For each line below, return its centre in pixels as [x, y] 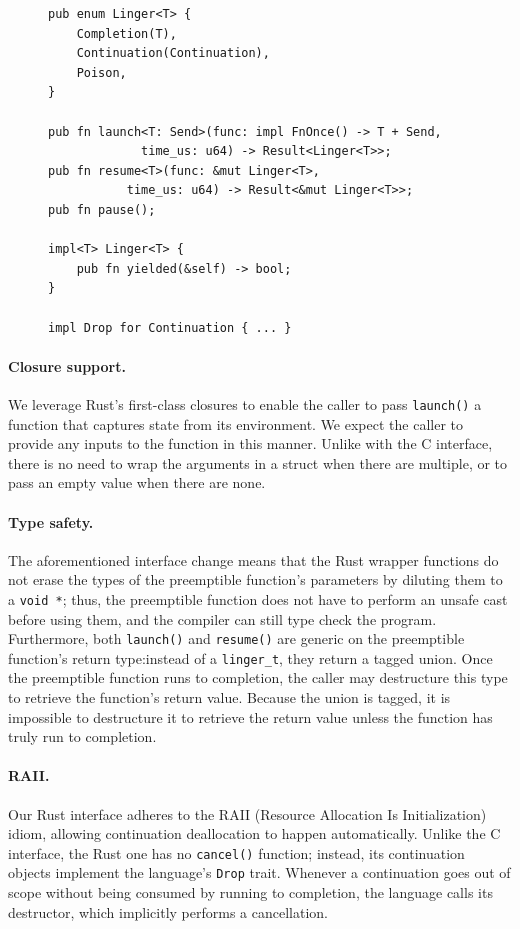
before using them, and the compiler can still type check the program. [222, 618]
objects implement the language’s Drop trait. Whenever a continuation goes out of [259, 872]
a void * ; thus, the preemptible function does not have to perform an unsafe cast [258, 598]
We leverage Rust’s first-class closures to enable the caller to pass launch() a [245, 403]
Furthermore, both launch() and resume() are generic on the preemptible [236, 638]
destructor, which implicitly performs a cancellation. [168, 911]
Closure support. [67, 365]
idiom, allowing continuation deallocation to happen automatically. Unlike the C [254, 833]
